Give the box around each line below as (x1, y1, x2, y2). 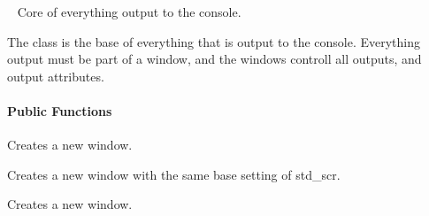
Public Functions (7, 101, 112, 120)
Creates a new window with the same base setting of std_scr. (7, 165, 341, 183)
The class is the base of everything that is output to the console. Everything (7, 32, 421, 50)
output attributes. (7, 66, 104, 85)
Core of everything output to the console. (17, 3, 241, 20)
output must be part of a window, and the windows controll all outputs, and (7, 50, 422, 68)
